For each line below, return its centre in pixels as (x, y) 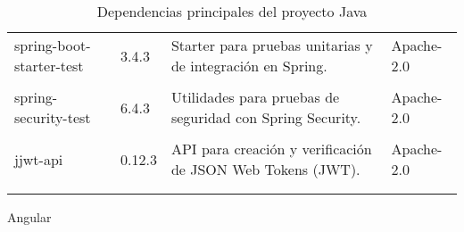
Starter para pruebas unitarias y (272, 45)
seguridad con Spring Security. (266, 117)
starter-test (49, 66)
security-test (53, 117)
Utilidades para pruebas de (255, 97)
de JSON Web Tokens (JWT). (265, 169)
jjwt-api (39, 159)
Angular (29, 217)
